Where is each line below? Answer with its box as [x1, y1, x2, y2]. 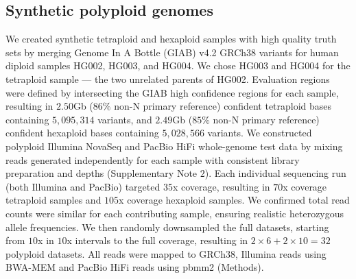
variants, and [97, 112, 152, 126]
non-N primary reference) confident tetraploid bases [114, 99, 332, 113]
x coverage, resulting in [172, 179, 270, 193]
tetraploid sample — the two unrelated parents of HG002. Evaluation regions [5, 71, 330, 86]
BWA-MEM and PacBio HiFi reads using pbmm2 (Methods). [5, 260, 264, 274]
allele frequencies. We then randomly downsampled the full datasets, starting [5, 219, 329, 234]
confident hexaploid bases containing [5, 125, 159, 140]
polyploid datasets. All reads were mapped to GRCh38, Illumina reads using [5, 246, 327, 260]
